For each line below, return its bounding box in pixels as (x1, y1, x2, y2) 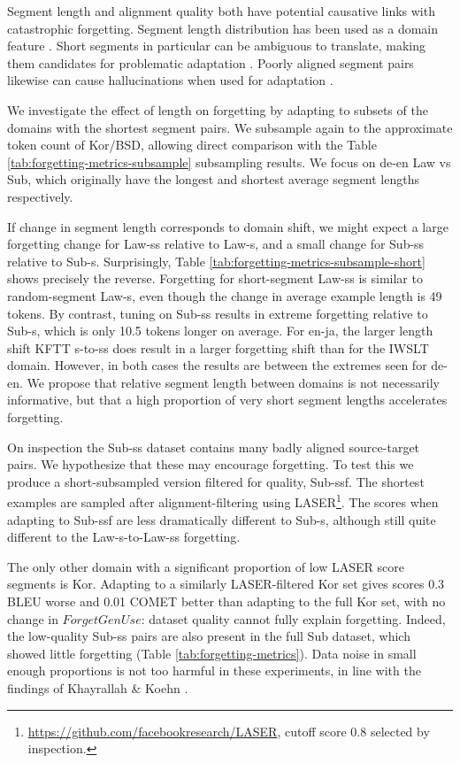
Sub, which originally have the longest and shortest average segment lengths (7, 170, 419, 189)
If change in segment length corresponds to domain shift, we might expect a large (7, 217, 448, 235)
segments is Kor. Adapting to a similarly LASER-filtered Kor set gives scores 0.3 (7, 574, 445, 593)
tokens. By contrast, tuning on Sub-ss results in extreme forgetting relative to (7, 304, 428, 322)
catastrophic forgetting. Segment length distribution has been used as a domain (7, 19, 439, 37)
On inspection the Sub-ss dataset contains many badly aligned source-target (7, 437, 420, 456)
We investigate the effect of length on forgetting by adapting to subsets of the (7, 100, 428, 119)
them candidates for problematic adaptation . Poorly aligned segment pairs (7, 53, 414, 72)
